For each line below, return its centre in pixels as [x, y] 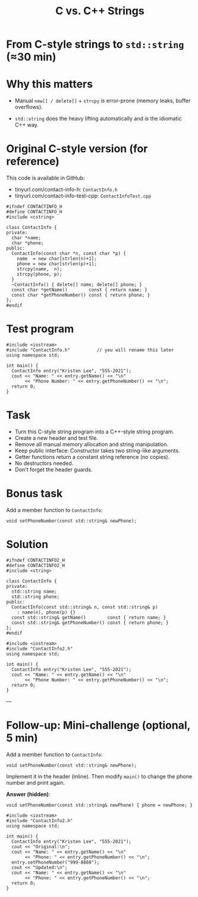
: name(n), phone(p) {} [46, 612]
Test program [40, 329]
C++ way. [26, 125]
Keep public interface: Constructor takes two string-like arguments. [97, 451]
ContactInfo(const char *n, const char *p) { [69, 254]
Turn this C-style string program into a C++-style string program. [94, 432]
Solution [27, 545]
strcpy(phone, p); [40, 275]
